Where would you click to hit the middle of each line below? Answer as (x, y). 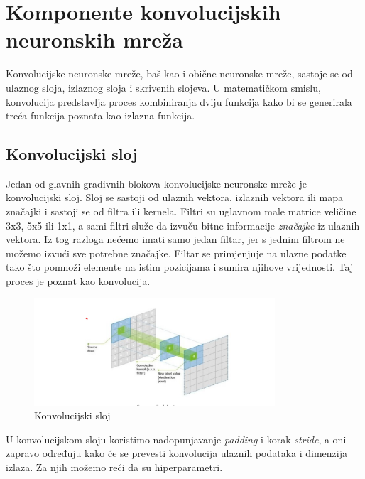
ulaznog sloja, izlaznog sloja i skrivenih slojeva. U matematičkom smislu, (163, 87)
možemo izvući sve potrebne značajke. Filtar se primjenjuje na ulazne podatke (176, 253)
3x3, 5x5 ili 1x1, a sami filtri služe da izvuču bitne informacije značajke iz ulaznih (183, 225)
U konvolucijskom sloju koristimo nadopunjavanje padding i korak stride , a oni (176, 439)
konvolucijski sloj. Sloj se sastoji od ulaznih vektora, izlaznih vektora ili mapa (174, 197)
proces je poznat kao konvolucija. (78, 281)
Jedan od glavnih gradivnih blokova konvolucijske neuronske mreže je (156, 183)
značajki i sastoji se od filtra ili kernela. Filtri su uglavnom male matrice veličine (181, 211)
